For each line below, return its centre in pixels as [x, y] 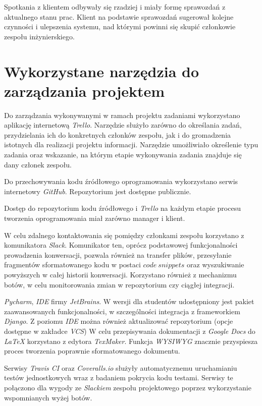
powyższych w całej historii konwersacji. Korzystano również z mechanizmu [120, 274]
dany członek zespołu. [38, 164]
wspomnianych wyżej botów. [48, 397]
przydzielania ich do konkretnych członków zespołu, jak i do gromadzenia [118, 134]
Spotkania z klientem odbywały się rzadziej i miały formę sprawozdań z [115, 7]
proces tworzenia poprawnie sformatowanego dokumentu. [92, 351]
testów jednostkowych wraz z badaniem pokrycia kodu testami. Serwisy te [119, 378]
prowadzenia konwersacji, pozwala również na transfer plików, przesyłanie [118, 254]
